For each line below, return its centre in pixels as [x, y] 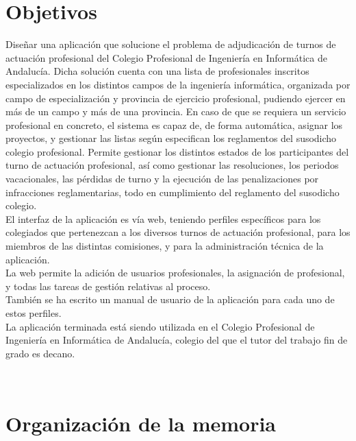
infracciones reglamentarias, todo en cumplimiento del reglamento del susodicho [173, 192]
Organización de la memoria [141, 424]
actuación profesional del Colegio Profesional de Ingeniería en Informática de [166, 57]
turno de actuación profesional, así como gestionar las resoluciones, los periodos [172, 165]
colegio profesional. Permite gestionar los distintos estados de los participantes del [177, 151]
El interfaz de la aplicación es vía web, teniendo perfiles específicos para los [163, 218]
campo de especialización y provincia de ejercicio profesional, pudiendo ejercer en [176, 98]
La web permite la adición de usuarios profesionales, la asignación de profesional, [175, 273]
